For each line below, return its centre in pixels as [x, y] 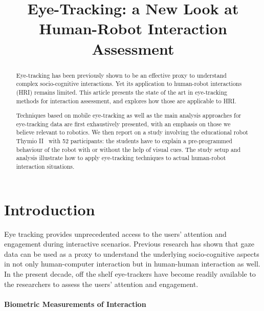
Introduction [50, 209]
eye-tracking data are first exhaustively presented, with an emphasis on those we [123, 124]
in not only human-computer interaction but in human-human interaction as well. [132, 264]
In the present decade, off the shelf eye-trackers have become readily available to [130, 273]
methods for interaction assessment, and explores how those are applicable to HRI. [126, 101]
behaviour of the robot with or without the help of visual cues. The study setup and [128, 149]
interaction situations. [45, 166]
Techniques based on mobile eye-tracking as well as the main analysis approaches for [129, 115]
